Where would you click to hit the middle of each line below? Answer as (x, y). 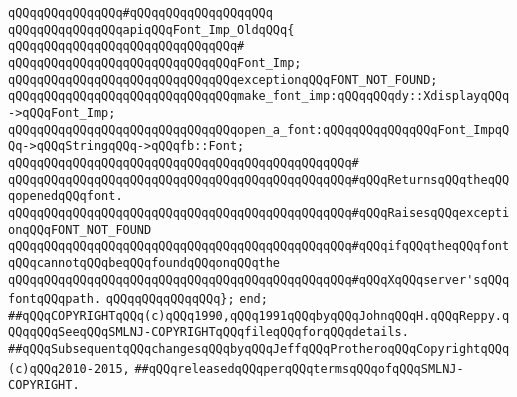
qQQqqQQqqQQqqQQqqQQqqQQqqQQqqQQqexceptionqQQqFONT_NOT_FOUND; (223, 79)
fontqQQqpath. (55, 299)
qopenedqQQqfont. (65, 196)
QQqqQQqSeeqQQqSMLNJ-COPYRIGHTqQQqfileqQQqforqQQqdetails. (208, 332)
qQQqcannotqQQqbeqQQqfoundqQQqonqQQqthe (144, 262)
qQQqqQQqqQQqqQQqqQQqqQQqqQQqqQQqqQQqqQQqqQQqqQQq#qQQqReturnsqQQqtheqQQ (259, 179)
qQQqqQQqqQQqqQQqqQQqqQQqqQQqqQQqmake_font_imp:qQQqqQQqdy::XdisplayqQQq (259, 96)
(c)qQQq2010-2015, (69, 368)
